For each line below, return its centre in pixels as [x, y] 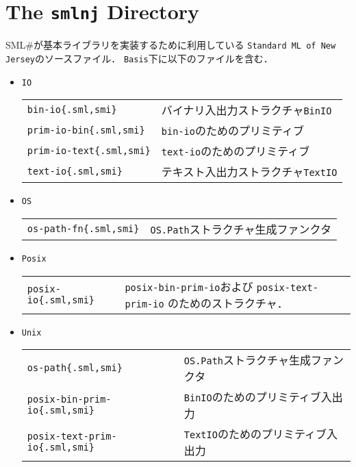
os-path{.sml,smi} [75, 368]
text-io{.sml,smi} [75, 172]
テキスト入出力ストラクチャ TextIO [249, 172]
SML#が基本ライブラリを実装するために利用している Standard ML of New [171, 45]
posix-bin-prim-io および [189, 286]
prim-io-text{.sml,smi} [89, 151]
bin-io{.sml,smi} [72, 110]
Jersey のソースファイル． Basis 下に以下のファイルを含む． [139, 58]
